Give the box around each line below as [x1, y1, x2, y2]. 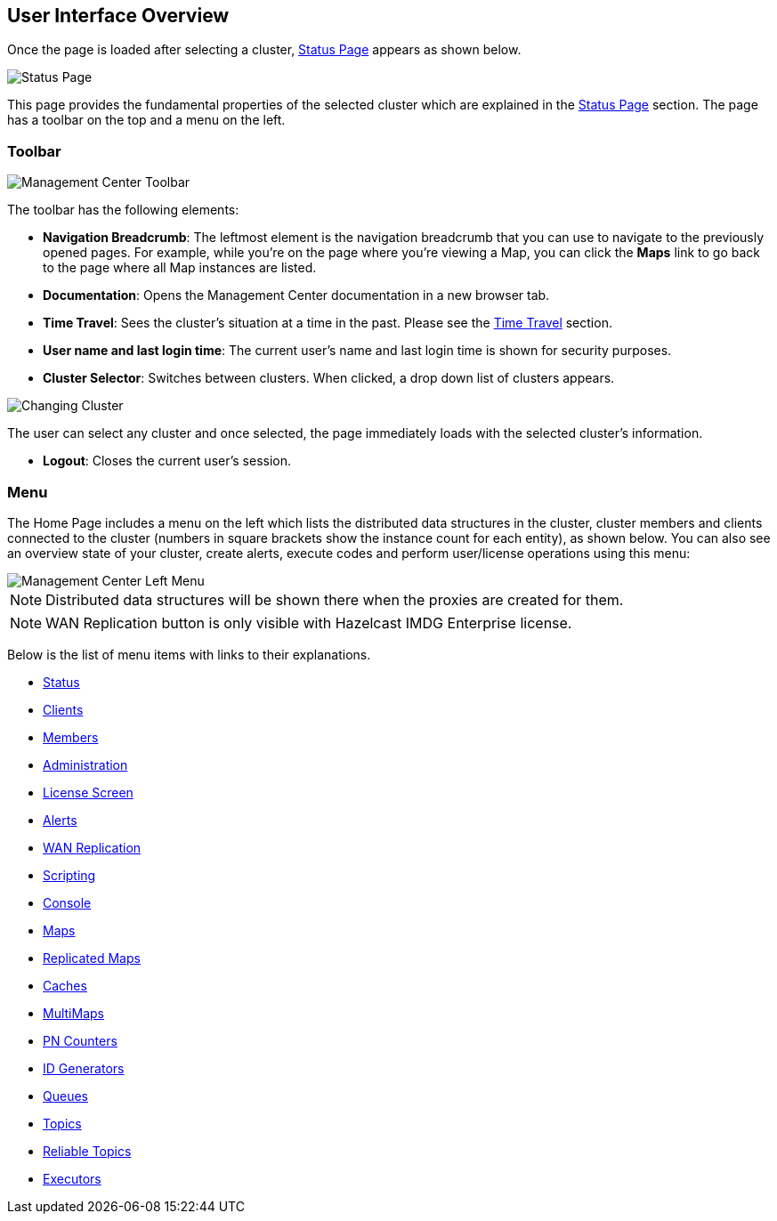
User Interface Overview [7, 4, 230, 27]
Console [43, 894, 92, 910]
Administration [43, 756, 128, 772]
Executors [43, 1170, 101, 1186]
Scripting [43, 867, 96, 883]
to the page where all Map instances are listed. [43, 260, 317, 276]
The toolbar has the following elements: [7, 202, 239, 218]
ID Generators [43, 1060, 125, 1076]
